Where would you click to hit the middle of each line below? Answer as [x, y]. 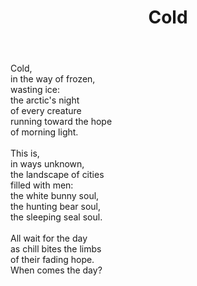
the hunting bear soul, [55, 207]
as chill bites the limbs [56, 249]
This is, [25, 153]
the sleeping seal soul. [56, 217]
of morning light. [44, 132]
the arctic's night [45, 100]
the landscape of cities [57, 175]
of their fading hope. [52, 260]
